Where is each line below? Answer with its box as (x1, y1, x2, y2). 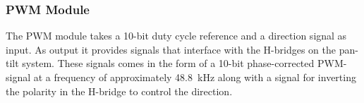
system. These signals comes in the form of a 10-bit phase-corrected (22, 56, 315, 71)
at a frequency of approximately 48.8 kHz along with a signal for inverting (33, 70, 356, 84)
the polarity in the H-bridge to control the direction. (6, 83, 233, 98)
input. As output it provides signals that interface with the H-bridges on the (6, 42, 336, 56)
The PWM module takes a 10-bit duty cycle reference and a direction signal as (6, 28, 347, 43)
